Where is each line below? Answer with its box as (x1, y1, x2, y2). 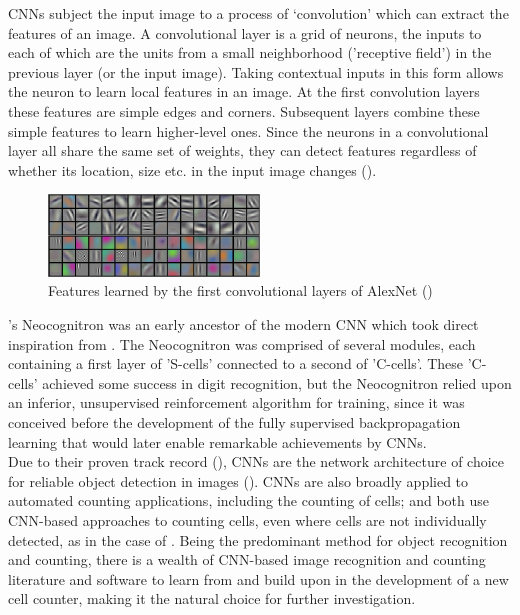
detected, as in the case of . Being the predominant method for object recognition (8, 529, 508, 550)
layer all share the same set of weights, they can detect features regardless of (8, 140, 477, 161)
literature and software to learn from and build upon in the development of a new (8, 568, 509, 589)
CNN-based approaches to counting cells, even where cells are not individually (8, 509, 487, 530)
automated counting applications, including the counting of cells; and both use (8, 490, 489, 511)
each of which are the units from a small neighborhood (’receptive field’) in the (8, 42, 492, 63)
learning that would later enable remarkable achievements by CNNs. (8, 431, 427, 452)
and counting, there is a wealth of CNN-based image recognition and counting (8, 549, 486, 570)
